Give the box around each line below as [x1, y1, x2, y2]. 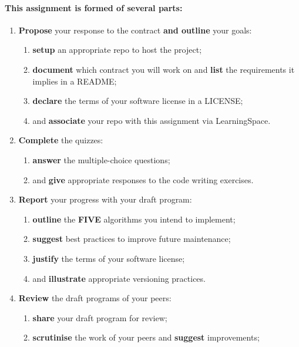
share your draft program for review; [32, 311, 167, 324]
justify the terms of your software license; [32, 252, 185, 264]
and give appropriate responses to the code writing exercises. [32, 173, 254, 186]
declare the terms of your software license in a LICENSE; [32, 95, 243, 107]
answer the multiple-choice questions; [32, 153, 170, 166]
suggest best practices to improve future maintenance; [32, 233, 231, 245]
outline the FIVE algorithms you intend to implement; [32, 213, 236, 225]
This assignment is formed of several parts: [5, 1, 183, 14]
